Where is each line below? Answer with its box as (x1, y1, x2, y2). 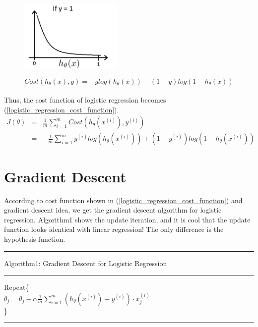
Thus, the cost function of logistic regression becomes (4, 95, 166, 105)
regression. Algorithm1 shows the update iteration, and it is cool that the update (4, 214, 251, 224)
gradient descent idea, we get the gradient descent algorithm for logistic (4, 205, 222, 215)
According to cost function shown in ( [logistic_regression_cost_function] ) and (4, 195, 243, 205)
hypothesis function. (4, 233, 65, 244)
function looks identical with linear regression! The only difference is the (4, 224, 224, 234)
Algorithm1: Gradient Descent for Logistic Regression (4, 258, 167, 268)
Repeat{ (4, 282, 29, 292)
